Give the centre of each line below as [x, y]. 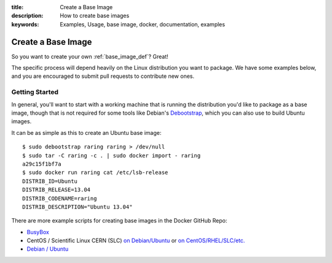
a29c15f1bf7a [42, 164]
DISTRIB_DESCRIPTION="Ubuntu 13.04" [77, 207]
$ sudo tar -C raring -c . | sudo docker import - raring [112, 155]
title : [18, 7]
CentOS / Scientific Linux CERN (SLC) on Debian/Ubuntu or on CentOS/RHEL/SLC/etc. [136, 241]
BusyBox [38, 232]
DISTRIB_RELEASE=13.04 [57, 190]
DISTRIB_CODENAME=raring [60, 198]
